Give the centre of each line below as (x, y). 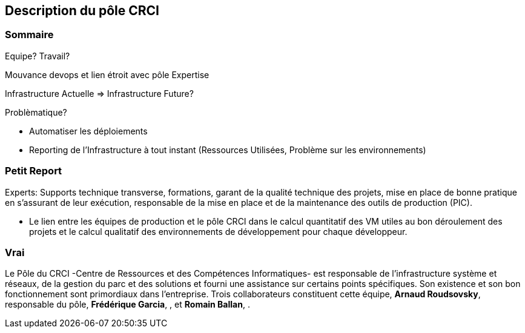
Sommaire (29, 35)
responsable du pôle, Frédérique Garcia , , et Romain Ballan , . (127, 305)
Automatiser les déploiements (88, 131)
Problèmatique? (36, 112)
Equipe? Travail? (38, 56)
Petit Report (34, 171)
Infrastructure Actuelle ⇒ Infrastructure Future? (99, 93)
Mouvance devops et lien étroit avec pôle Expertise (107, 74)
